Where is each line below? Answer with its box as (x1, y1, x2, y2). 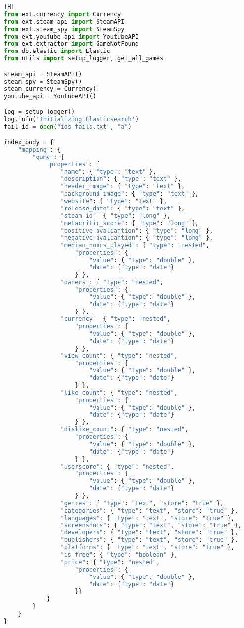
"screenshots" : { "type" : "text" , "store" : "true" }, (60, 522, 242, 529)
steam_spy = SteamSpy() (4, 78, 82, 85)
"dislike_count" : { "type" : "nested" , (60, 426, 189, 433)
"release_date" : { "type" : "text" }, (60, 205, 185, 212)
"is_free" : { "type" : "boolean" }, (60, 551, 178, 559)
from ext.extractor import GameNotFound (4, 40, 139, 48)
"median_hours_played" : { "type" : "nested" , (60, 242, 210, 249)
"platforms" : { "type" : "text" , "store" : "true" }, (60, 544, 235, 551)
